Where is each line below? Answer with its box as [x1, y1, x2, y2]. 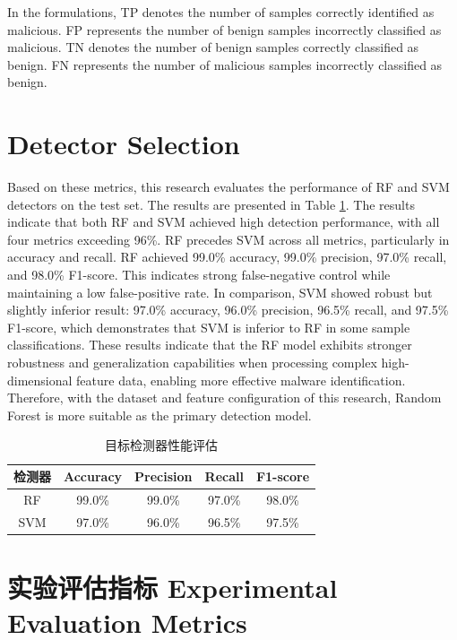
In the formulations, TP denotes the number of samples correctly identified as [7, 3, 435, 21]
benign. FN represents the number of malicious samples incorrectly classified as [7, 55, 443, 74]
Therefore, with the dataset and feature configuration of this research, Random [7, 388, 442, 407]
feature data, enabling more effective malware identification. [76, 370, 406, 389]
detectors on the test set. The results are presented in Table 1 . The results [7, 195, 415, 213]
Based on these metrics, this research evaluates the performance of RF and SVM [7, 177, 450, 196]
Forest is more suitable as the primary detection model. [7, 405, 312, 424]
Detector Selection [7, 125, 240, 162]
